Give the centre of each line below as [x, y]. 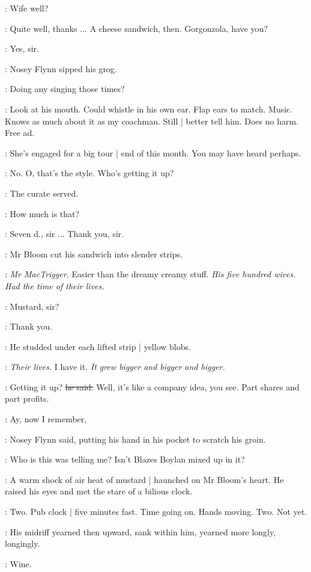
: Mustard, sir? [32, 306]
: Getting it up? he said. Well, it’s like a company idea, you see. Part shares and [152, 386]
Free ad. [20, 133]
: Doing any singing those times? [65, 89]
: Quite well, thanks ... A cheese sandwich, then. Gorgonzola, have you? [136, 28]
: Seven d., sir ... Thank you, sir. [65, 234]
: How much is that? [42, 213]
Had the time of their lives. [55, 285]
